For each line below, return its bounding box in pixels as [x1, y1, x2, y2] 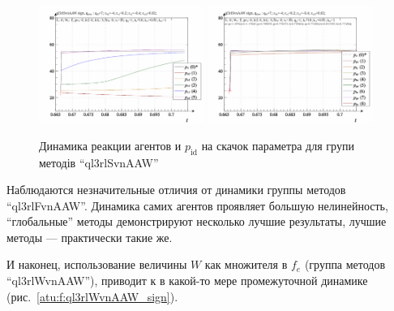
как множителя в [204, 256, 288, 273]
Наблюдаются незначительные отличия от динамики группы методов [6, 181, 346, 198]
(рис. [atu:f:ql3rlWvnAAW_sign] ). [6, 287, 178, 305]
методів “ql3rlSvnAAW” [39, 153, 159, 171]
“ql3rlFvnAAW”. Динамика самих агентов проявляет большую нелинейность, [6, 197, 388, 214]
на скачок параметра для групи [201, 136, 354, 153]
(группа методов [304, 256, 386, 273]
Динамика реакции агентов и [39, 136, 182, 153]
